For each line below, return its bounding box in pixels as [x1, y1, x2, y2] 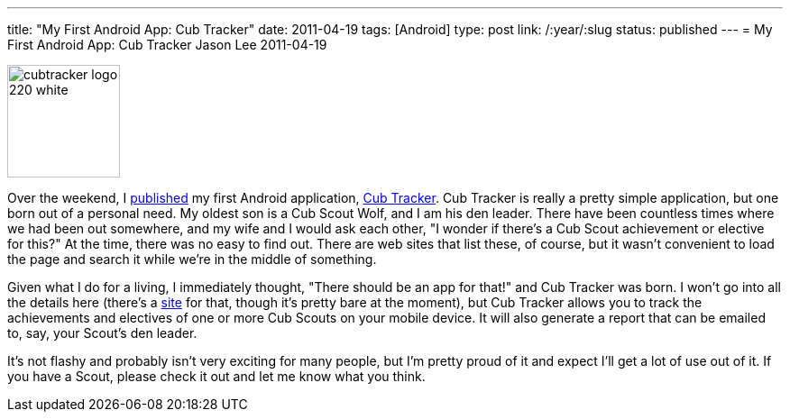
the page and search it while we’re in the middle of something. [7, 251, 377, 267]
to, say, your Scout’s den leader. [7, 325, 197, 341]
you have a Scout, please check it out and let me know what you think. [7, 369, 426, 384]
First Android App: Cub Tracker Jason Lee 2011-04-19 [7, 37, 327, 52]
